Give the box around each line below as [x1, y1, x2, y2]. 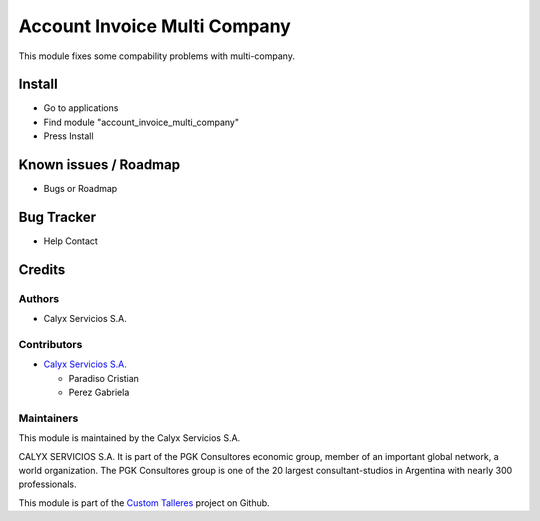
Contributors [18, 337, 83, 351]
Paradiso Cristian [68, 372, 140, 384]
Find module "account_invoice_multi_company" [43, 116, 240, 128]
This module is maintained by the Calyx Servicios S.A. [18, 432, 241, 444]
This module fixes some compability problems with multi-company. [18, 50, 295, 62]
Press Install [43, 130, 94, 142]
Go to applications [43, 102, 119, 114]
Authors [18, 291, 60, 305]
